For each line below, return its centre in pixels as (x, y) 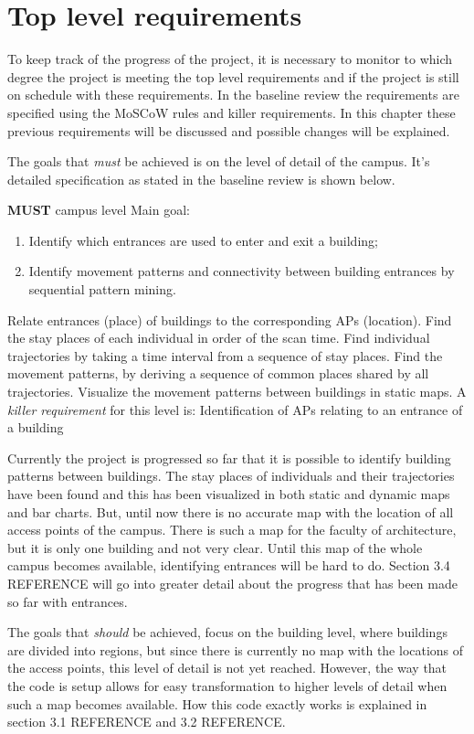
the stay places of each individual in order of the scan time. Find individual (219, 338)
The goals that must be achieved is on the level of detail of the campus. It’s (219, 161)
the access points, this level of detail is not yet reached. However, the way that (227, 668)
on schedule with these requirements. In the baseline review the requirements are (233, 95)
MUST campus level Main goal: (99, 210)
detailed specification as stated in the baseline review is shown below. (201, 179)
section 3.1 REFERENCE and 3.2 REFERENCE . (147, 722)
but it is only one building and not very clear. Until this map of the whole (215, 547)
